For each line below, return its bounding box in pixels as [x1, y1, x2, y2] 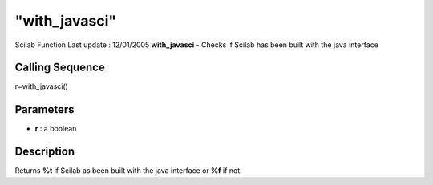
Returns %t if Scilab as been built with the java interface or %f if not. [14, 166, 242, 175]
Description [14, 145, 75, 159]
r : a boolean [34, 124, 77, 134]
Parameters [14, 103, 75, 116]
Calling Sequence [14, 61, 106, 74]
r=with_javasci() [14, 82, 68, 91]
